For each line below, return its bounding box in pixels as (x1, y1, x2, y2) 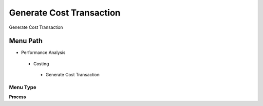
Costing (33, 61, 49, 67)
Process (9, 94, 26, 100)
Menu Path (9, 37, 43, 45)
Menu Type (9, 84, 37, 90)
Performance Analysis (21, 50, 66, 55)
